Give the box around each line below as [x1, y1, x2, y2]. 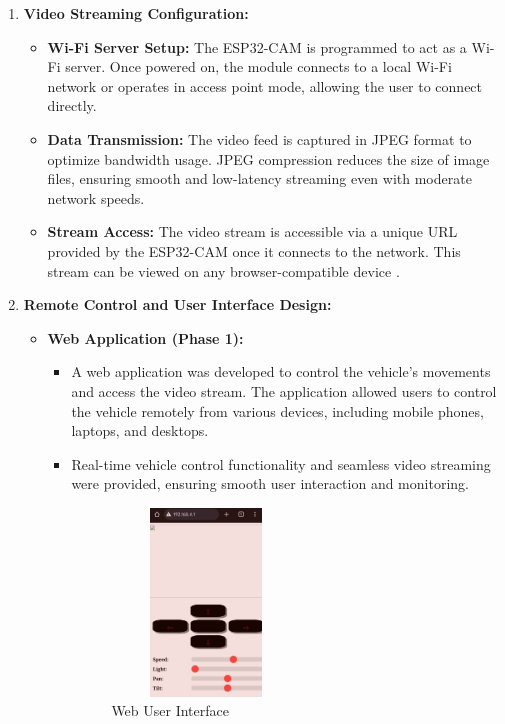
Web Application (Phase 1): [47, 327, 244, 348]
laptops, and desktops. [71, 420, 209, 441]
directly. [47, 95, 97, 116]
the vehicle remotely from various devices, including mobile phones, [71, 400, 484, 421]
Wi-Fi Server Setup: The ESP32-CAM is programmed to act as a [47, 36, 467, 57]
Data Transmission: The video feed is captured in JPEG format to [47, 128, 472, 149]
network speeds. [47, 187, 145, 208]
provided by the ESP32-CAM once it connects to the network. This [47, 240, 461, 261]
